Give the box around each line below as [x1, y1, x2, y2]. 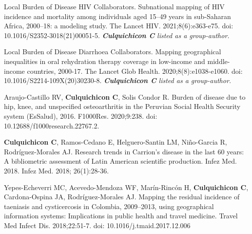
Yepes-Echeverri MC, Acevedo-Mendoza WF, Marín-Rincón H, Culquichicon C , [4, 182, 249, 192]
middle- [207, 56, 230, 66]
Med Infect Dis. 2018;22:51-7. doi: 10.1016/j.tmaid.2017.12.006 [4, 220, 191, 230]
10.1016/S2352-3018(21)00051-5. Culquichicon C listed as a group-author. [4, 30, 230, 40]
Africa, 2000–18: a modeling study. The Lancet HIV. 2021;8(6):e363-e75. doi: [4, 21, 233, 31]
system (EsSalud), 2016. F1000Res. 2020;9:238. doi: [4, 110, 157, 121]
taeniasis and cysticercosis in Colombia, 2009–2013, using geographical [4, 201, 214, 211]
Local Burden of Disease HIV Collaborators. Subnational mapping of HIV [4, 1, 225, 11]
